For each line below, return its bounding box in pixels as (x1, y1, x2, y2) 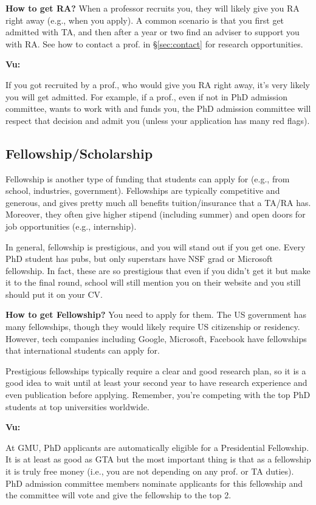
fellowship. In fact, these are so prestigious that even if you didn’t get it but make (5, 264, 311, 277)
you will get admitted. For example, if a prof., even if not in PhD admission (5, 90, 288, 103)
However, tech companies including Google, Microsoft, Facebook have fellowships (5, 332, 307, 345)
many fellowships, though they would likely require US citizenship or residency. (5, 320, 300, 333)
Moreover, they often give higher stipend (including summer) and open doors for (5, 208, 306, 221)
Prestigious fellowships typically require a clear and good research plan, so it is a (5, 364, 306, 377)
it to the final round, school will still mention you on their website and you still (5, 276, 301, 289)
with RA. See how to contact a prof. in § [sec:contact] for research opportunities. (5, 37, 303, 50)
